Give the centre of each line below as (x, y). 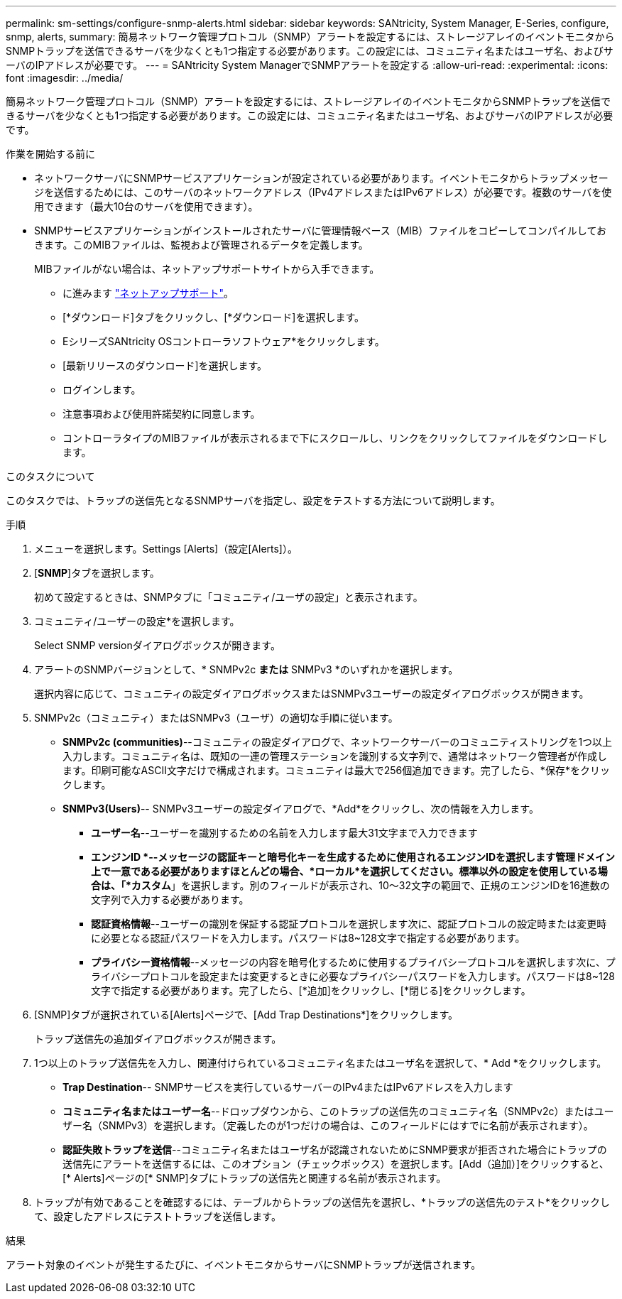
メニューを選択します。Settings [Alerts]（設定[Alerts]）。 (166, 549)
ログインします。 (102, 390)
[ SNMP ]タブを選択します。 (97, 573)
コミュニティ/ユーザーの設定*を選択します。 (137, 621)
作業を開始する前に (50, 154)
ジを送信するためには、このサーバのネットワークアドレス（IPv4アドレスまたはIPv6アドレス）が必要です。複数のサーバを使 (323, 192)
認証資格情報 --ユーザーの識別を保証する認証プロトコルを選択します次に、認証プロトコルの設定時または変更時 (349, 924)
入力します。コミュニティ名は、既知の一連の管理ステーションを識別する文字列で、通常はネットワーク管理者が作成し (335, 756)
